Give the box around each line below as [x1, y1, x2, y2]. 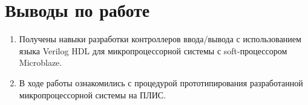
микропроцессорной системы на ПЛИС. [19, 88, 166, 101]
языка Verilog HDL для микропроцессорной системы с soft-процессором [19, 44, 287, 57]
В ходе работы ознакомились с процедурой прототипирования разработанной [19, 76, 303, 89]
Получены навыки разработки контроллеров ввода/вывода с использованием [19, 33, 301, 45]
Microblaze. [19, 56, 62, 69]
